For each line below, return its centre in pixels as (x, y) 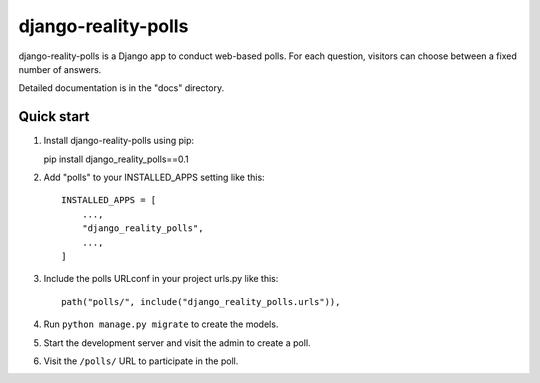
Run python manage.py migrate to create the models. (161, 324)
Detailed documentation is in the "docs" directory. (121, 88)
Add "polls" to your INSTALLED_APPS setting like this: (154, 177)
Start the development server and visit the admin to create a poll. (177, 342)
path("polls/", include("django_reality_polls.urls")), (201, 301)
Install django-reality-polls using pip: (119, 141)
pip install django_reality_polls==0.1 (116, 159)
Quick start (54, 116)
